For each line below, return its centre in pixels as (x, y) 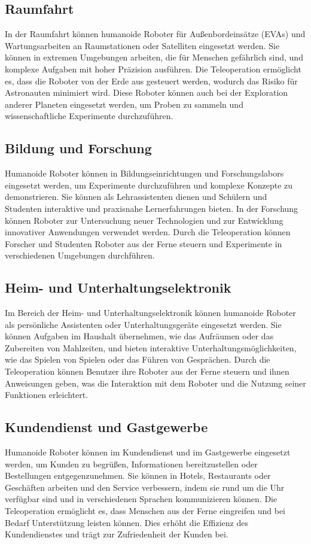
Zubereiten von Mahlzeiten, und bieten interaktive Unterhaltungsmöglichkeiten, (151, 347)
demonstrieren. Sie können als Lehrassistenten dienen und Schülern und (136, 197)
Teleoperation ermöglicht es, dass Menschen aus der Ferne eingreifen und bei (145, 511)
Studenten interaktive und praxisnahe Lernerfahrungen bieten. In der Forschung (152, 208)
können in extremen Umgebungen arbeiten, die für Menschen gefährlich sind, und (154, 57)
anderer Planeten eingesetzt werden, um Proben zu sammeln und (124, 104)
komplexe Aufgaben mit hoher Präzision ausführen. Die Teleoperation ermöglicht (153, 69)
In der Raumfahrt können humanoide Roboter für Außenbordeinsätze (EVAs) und (155, 34)
